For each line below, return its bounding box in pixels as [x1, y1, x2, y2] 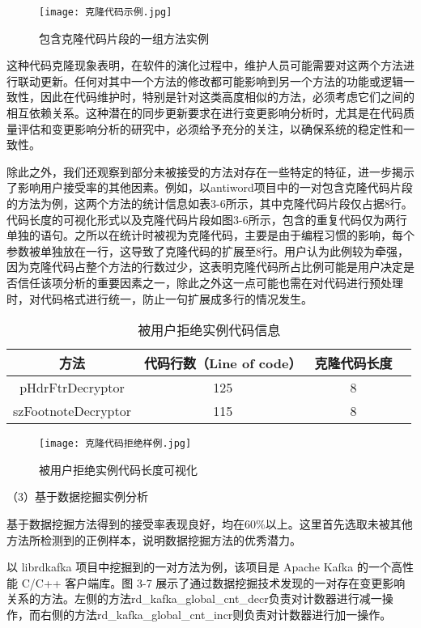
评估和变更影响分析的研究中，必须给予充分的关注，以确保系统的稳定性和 [17, 120, 403, 137]
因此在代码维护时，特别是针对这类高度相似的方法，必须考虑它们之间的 [40, 88, 415, 105]
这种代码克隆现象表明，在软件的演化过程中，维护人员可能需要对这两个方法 [6, 57, 403, 74]
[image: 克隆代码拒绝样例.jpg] [39, 438, 192, 450]
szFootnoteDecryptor [13, 401, 131, 421]
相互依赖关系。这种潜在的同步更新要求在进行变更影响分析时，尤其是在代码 [6, 104, 403, 121]
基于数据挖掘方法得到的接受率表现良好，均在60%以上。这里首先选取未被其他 [6, 516, 413, 532]
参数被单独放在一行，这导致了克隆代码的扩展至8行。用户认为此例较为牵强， [6, 242, 409, 259]
